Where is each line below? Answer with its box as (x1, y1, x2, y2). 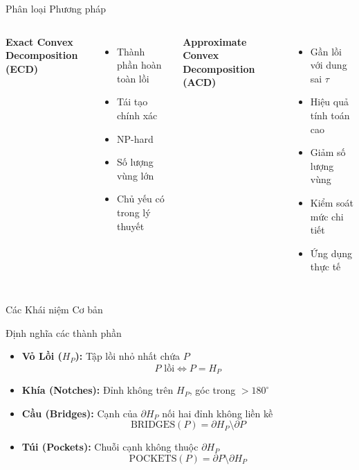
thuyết (116, 218, 145, 233)
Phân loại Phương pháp (6, 1, 107, 15)
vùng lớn (116, 168, 154, 182)
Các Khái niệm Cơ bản (6, 302, 103, 316)
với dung (310, 58, 347, 72)
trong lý (116, 204, 151, 219)
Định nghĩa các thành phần (6, 325, 122, 340)
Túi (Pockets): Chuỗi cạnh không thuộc (21, 439, 199, 454)
